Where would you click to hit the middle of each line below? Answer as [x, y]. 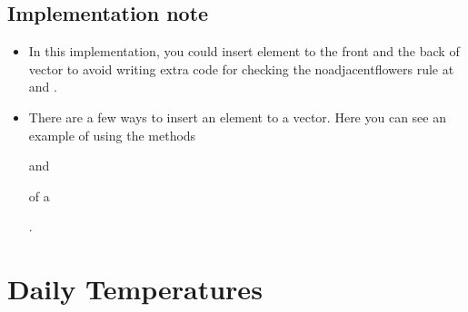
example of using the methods [112, 135]
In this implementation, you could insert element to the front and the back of [244, 51]
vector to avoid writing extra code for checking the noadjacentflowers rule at [241, 68]
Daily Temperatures [135, 289]
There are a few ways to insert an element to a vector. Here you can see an [237, 117]
